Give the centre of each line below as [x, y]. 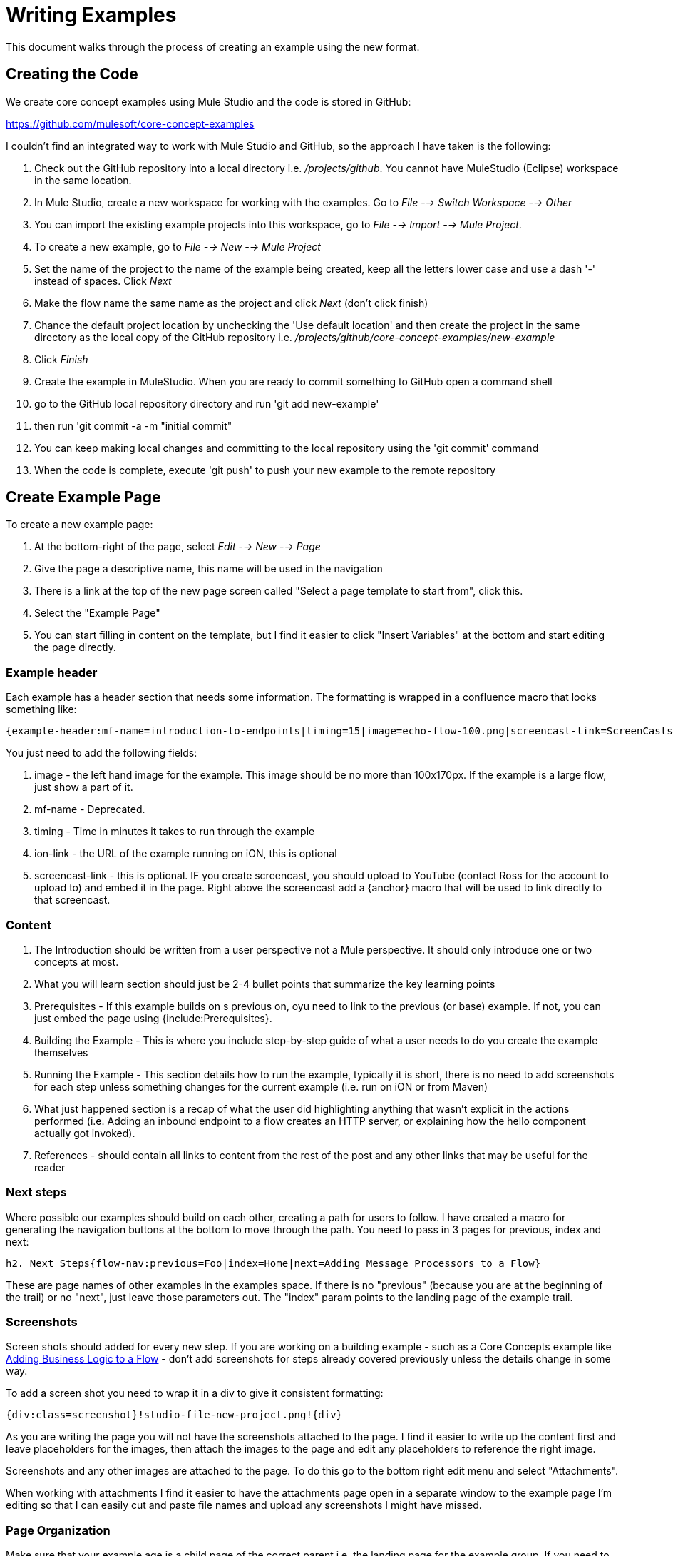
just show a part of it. [84, 787]
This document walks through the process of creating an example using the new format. [213, 46]
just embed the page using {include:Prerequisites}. [153, 1018]
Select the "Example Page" [97, 613]
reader [50, 1167]
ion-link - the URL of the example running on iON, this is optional [186, 854]
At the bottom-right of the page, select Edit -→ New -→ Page [178, 547]
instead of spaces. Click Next [103, 281]
